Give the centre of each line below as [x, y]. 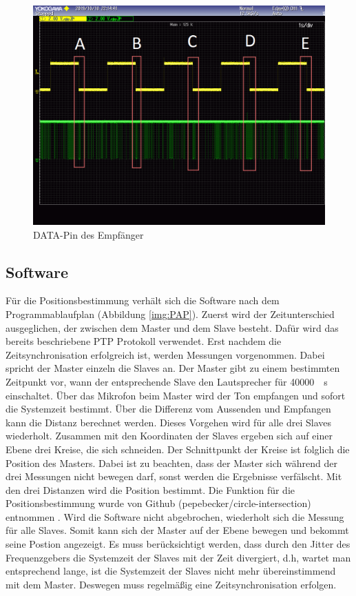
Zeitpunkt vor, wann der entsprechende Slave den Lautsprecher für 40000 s [167, 381]
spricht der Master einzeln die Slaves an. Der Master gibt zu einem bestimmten [173, 368]
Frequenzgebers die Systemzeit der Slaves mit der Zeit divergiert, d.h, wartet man [178, 557]
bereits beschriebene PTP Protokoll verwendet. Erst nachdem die [144, 341]
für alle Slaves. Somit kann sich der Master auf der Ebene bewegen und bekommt [177, 530]
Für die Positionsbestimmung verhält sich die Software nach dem [143, 300]
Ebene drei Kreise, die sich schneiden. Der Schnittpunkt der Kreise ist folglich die [178, 449]
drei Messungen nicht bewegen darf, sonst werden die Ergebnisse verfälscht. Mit [174, 476]
